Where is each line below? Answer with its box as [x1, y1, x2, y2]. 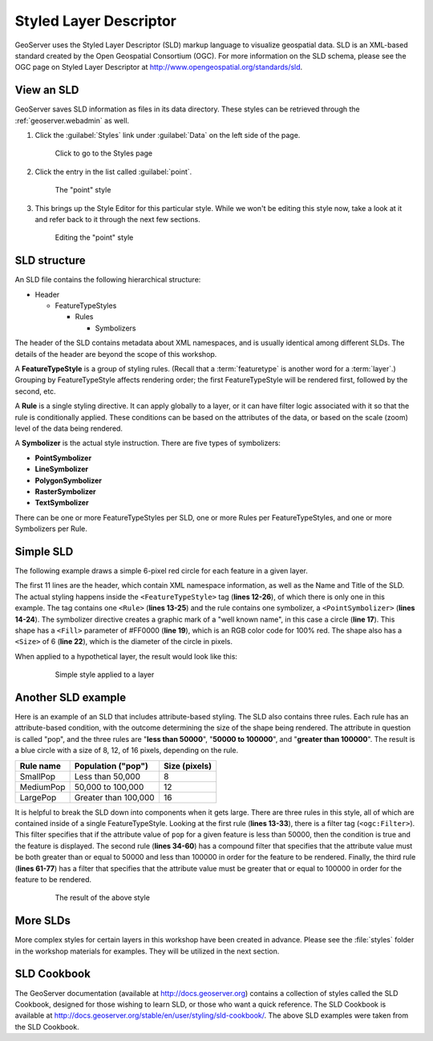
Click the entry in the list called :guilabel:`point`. [34, 167, 192, 176]
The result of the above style [55, 893, 150, 902]
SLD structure [14, 253, 86, 268]
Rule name [19, 760, 62, 772]
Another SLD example [14, 691, 127, 704]
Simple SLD [14, 545, 74, 558]
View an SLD [14, 83, 79, 97]
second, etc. [14, 386, 56, 396]
